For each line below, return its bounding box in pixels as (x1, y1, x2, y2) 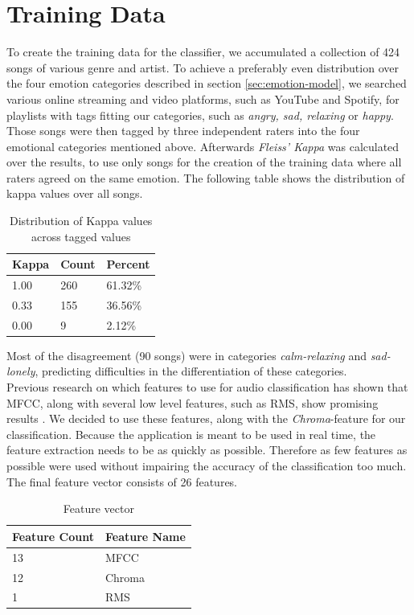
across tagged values (31, 228, 131, 244)
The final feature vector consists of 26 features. (6, 473, 238, 490)
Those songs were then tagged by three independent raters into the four (6, 122, 360, 139)
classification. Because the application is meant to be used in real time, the (6, 425, 376, 442)
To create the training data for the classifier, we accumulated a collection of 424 (6, 43, 400, 60)
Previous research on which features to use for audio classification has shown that (6, 379, 408, 396)
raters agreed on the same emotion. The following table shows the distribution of (6, 169, 405, 186)
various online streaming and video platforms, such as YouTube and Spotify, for (6, 90, 400, 107)
